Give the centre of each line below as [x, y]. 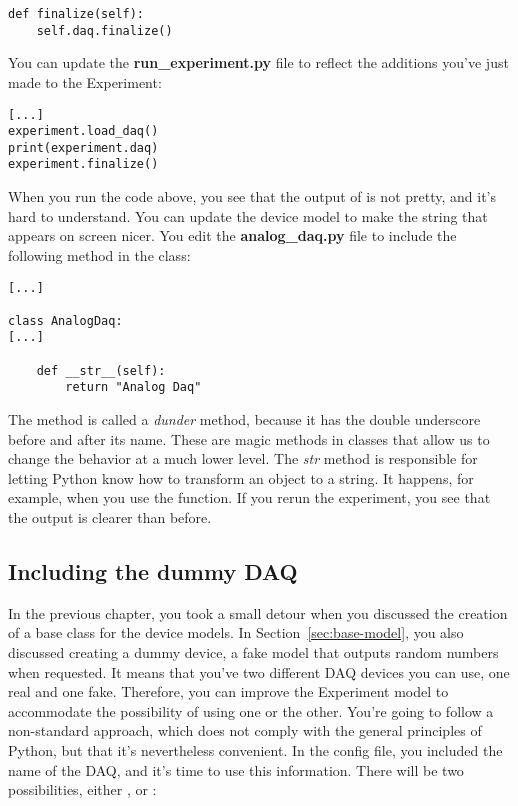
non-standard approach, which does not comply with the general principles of [245, 730]
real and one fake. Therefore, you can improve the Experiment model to [228, 691]
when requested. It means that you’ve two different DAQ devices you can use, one [259, 671]
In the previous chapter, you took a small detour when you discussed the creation [258, 612]
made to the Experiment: [85, 81]
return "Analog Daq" [133, 387]
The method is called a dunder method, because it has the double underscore [244, 419]
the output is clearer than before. [110, 517]
